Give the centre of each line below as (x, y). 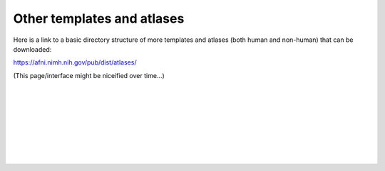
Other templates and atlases (99, 18)
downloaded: (32, 49)
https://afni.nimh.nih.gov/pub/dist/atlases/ (75, 62)
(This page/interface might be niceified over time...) (89, 75)
